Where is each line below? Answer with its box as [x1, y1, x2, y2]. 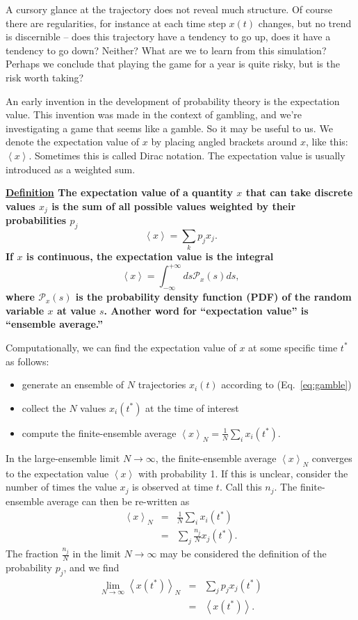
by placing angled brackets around [151, 134, 298, 149]
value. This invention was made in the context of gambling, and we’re [6, 107, 302, 122]
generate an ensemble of [22, 377, 124, 392]
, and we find [63, 559, 120, 574]
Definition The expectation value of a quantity [6, 185, 233, 200]
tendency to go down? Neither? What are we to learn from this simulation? [6, 42, 327, 57]
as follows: [6, 353, 49, 368]
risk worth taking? [6, 70, 84, 84]
